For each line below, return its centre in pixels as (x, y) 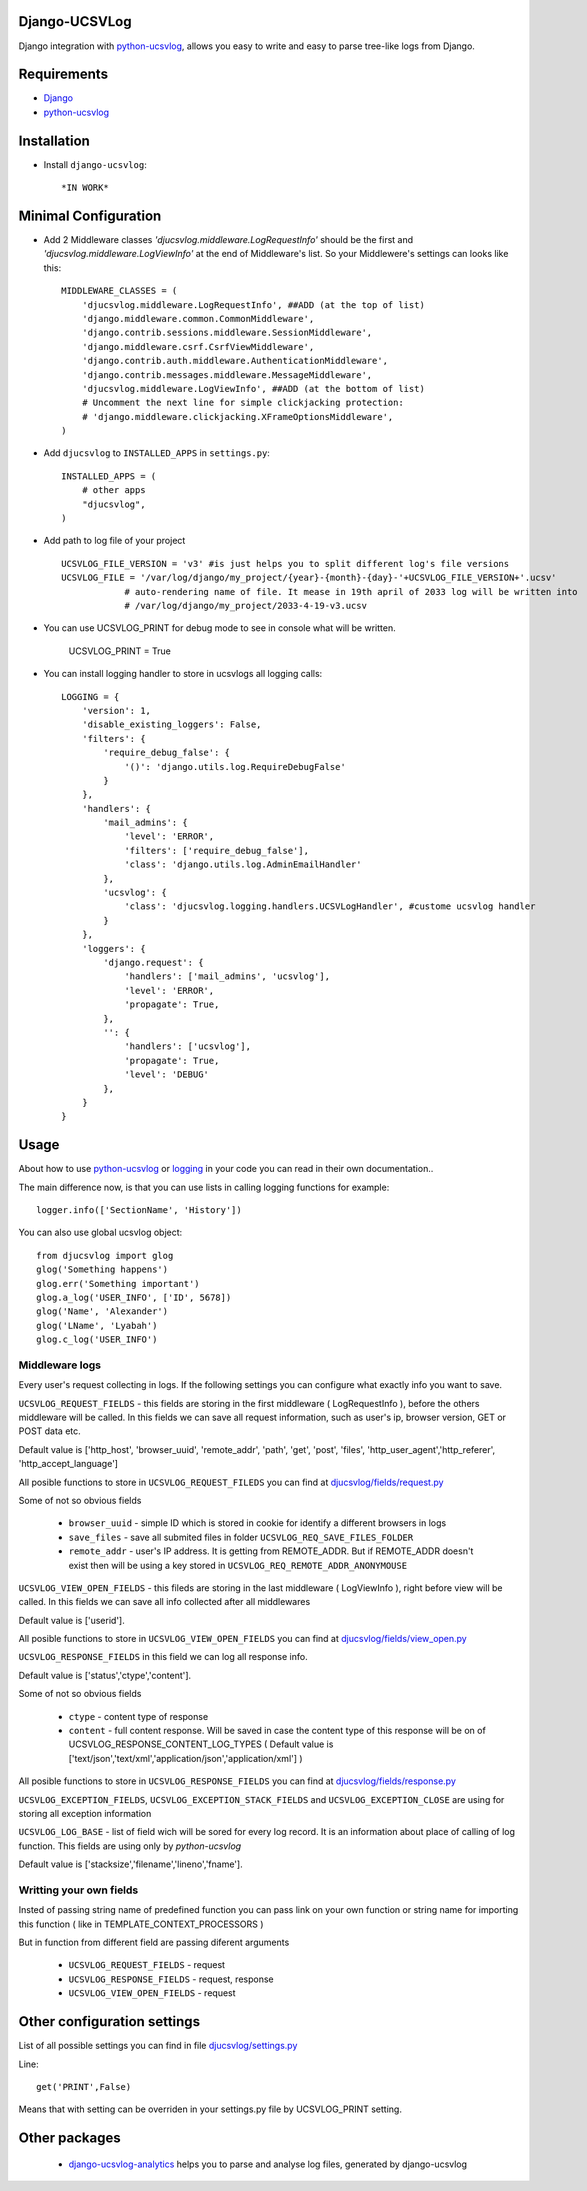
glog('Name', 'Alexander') (102, 1311)
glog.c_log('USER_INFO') (97, 1339)
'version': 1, (116, 710)
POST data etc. (50, 1431)
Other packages (69, 2138)
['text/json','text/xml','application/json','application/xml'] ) (186, 1758)
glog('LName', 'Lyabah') (97, 1325)
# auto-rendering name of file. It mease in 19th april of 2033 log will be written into (351, 591)
